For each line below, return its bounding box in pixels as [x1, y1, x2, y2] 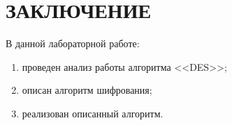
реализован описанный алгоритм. [22, 106, 164, 120]
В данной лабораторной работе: [6, 36, 140, 51]
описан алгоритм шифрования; [22, 83, 152, 97]
